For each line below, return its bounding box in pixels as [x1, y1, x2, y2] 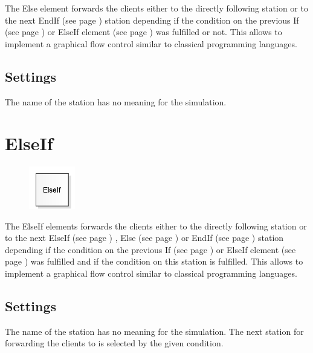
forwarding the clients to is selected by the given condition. [5, 337, 224, 349]
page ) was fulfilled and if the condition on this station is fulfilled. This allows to [5, 255, 303, 268]
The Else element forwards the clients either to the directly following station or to [5, 2, 308, 14]
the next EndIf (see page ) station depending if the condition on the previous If [5, 13, 299, 26]
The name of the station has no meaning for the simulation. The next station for [5, 325, 304, 337]
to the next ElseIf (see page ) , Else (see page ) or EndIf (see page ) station [5, 231, 284, 244]
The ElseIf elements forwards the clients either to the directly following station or [5, 219, 307, 232]
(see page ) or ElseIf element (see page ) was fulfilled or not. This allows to [5, 25, 282, 38]
